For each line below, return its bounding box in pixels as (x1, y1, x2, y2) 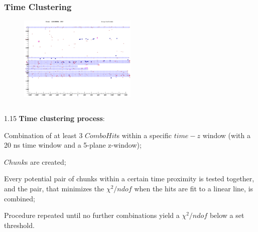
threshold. (4, 219, 35, 230)
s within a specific (116, 130, 172, 140)
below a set (209, 210, 244, 220)
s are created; (25, 156, 66, 167)
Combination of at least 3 (4, 130, 83, 140)
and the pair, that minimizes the (4, 183, 104, 193)
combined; (4, 193, 35, 203)
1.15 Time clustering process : (4, 112, 105, 123)
